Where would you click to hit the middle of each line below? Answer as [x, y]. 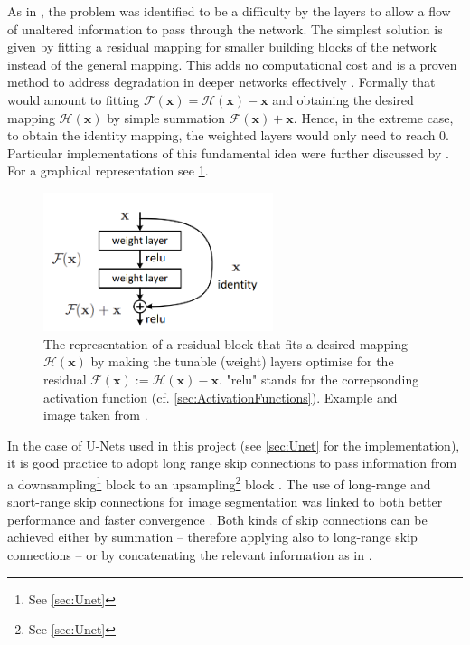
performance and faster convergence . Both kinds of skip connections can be [217, 519]
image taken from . [96, 415]
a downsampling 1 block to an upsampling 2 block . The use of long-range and [219, 483]
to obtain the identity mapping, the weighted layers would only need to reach [221, 135]
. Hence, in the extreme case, [373, 117]
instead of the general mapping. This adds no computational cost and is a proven [232, 64]
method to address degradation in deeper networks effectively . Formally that [221, 82]
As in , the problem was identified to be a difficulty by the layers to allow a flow [229, 11]
